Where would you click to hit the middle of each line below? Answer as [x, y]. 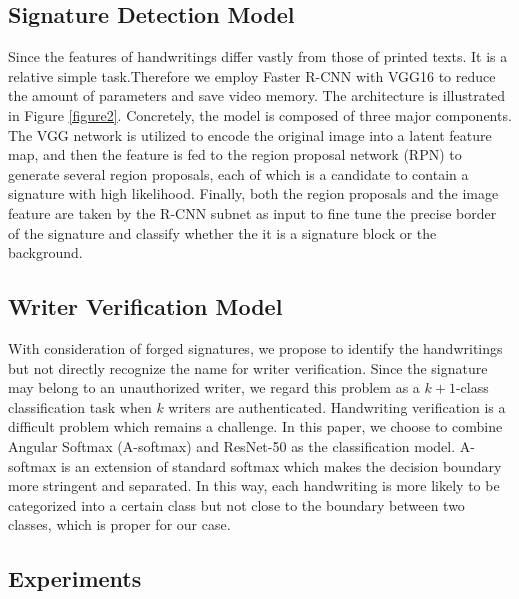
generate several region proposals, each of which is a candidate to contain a [238, 173]
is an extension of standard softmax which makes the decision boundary [281, 465]
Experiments [75, 578]
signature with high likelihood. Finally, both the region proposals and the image [253, 193]
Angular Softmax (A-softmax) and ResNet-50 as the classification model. [232, 445]
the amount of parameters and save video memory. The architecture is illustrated [257, 95]
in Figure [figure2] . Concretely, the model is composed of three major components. [260, 114]
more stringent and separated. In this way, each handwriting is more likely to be [254, 485]
